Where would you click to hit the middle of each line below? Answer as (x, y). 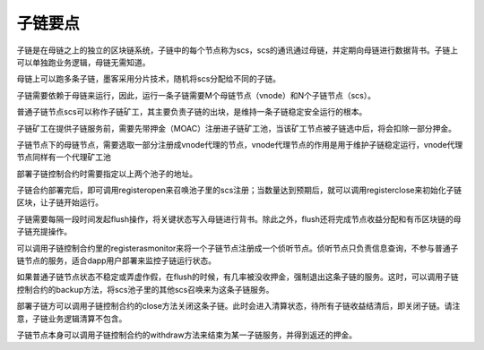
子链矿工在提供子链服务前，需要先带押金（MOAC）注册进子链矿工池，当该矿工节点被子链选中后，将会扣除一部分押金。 (237, 128)
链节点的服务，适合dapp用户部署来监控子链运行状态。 (117, 260)
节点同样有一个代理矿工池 (64, 158)
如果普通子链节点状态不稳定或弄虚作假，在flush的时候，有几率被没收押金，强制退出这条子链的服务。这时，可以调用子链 (238, 277)
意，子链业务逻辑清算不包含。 (72, 319)
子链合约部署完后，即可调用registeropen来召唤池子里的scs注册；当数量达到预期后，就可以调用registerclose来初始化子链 (239, 190)
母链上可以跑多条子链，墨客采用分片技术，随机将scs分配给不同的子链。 (149, 79)
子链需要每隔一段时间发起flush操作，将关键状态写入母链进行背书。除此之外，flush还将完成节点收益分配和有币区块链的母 (239, 218)
